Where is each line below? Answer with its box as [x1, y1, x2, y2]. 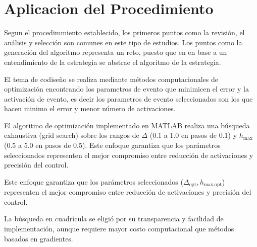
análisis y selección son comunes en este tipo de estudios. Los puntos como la [4, 37, 242, 47]
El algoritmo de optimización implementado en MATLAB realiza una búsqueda [4, 120, 250, 130]
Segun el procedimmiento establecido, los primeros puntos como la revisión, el [4, 27, 245, 38]
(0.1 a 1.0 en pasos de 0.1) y [149, 130, 237, 140]
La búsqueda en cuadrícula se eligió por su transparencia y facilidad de [4, 213, 224, 224]
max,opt [203, 182, 222, 188]
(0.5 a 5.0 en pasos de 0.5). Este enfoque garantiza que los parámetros [4, 140, 221, 150]
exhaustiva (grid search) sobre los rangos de [4, 130, 139, 140]
